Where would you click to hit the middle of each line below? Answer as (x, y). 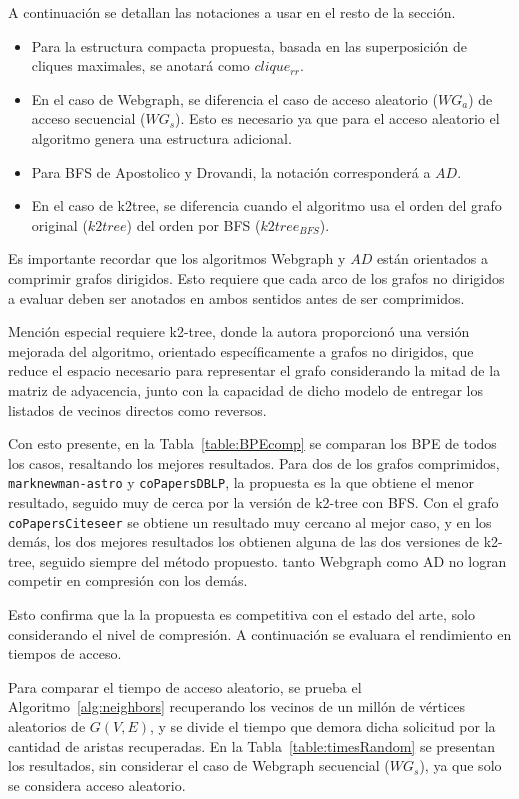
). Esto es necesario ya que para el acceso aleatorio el (337, 118)
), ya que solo (460, 765)
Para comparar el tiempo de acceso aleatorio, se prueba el (185, 686)
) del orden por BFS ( (193, 224)
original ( (59, 224)
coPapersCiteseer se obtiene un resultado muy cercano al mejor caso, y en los (250, 521)
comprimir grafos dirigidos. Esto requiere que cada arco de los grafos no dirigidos (256, 277)
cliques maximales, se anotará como (140, 65)
